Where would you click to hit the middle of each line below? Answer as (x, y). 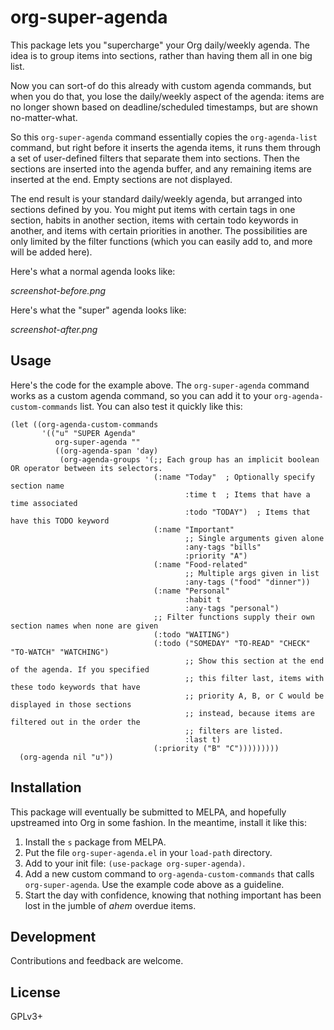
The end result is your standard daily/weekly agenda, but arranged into (156, 198)
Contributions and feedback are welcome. (97, 961)
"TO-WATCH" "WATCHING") (60, 652)
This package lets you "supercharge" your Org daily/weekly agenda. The (160, 45)
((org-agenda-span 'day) (106, 451)
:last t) (203, 739)
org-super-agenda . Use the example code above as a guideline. (154, 884)
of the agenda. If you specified (80, 669)
